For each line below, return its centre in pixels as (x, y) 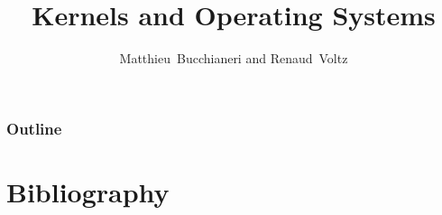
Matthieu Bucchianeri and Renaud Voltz (234, 58)
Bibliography (88, 191)
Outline (34, 128)
